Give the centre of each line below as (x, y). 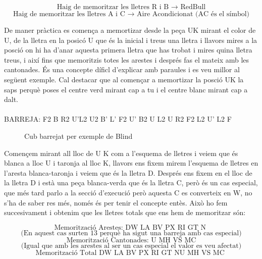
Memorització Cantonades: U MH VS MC (131, 240)
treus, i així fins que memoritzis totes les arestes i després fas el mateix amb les (127, 59)
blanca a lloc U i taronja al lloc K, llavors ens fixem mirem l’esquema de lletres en (131, 163)
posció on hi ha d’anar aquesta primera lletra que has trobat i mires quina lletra (128, 50)
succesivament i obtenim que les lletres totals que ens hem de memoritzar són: (125, 212)
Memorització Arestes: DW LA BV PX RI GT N (130, 227)
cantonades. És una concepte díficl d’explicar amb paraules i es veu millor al (122, 69)
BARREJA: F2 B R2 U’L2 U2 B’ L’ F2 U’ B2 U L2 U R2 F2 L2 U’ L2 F (118, 119)
